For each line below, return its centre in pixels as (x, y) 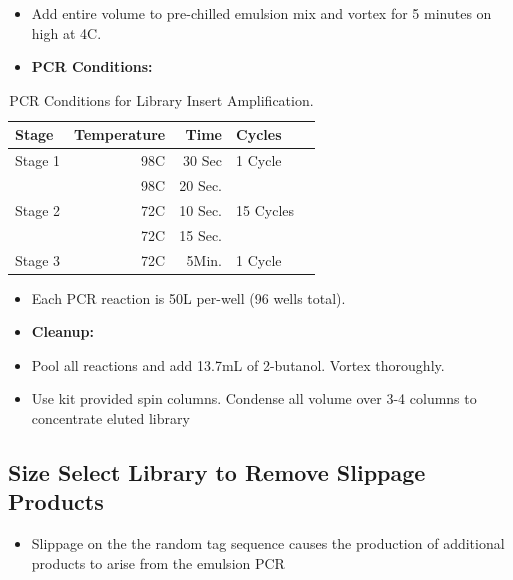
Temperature (120, 134)
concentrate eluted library (110, 418)
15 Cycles (265, 209)
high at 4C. (66, 32)
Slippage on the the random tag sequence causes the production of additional (268, 543)
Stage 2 (38, 209)
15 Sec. (200, 234)
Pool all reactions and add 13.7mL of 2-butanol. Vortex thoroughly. (238, 364)
